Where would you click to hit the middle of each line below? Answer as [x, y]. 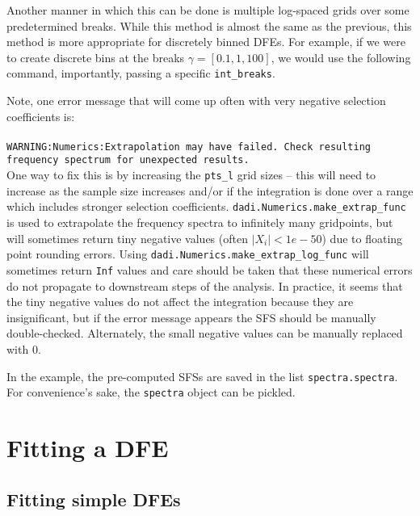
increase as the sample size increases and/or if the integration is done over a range [210, 190]
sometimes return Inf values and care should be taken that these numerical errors [210, 269]
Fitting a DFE [88, 447]
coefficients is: [41, 116]
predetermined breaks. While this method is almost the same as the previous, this [209, 25]
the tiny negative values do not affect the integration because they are [180, 302]
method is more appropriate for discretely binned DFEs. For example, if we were [206, 42]
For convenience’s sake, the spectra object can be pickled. [151, 392]
